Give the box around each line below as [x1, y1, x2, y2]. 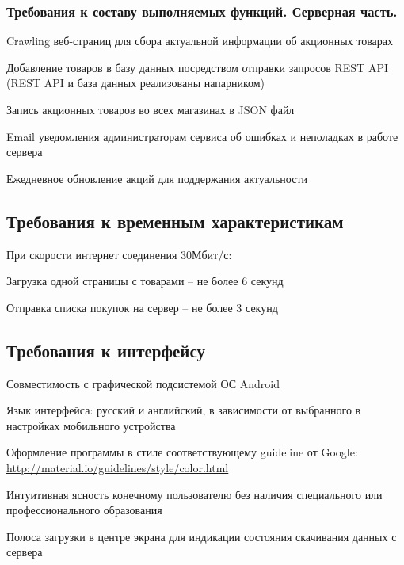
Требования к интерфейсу [6, 338, 206, 362]
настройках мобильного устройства [6, 417, 176, 433]
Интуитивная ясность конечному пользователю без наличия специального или [6, 486, 383, 502]
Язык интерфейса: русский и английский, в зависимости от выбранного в [6, 402, 361, 418]
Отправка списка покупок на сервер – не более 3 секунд [6, 299, 278, 315]
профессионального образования [6, 502, 162, 518]
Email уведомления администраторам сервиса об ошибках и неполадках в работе [6, 128, 398, 144]
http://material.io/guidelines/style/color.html [6, 459, 229, 475]
